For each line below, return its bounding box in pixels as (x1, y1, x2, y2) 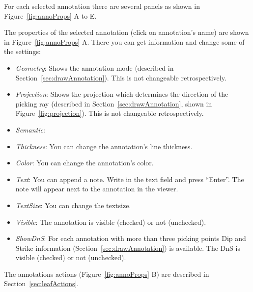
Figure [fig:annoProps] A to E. (4, 10, 97, 21)
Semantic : (15, 124, 45, 134)
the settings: (4, 46, 41, 56)
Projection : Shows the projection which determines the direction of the (15, 89, 228, 99)
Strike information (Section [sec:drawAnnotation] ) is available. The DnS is (15, 242, 240, 253)
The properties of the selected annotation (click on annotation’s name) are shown (4, 27, 249, 37)
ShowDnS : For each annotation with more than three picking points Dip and (15, 233, 246, 243)
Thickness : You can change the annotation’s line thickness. (15, 141, 193, 151)
